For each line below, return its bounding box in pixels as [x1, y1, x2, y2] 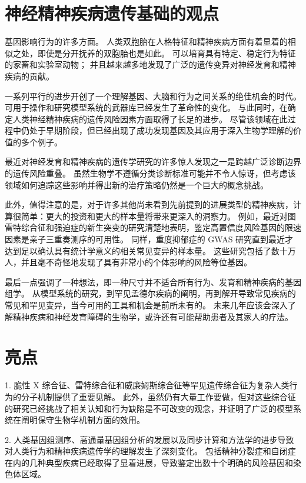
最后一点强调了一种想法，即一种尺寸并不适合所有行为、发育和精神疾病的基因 [5, 275, 301, 288]
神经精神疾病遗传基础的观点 [5, 1, 219, 25]
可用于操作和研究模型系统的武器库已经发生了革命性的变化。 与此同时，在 [5, 101, 288, 114]
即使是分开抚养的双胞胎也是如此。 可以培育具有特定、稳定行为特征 [37, 46, 296, 59]
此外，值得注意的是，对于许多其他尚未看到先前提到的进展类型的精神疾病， [5, 198, 293, 211]
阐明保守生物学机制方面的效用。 [21, 414, 145, 426]
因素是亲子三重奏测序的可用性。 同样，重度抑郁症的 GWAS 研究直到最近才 [5, 233, 294, 245]
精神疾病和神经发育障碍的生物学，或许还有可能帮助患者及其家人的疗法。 [12, 310, 293, 322]
